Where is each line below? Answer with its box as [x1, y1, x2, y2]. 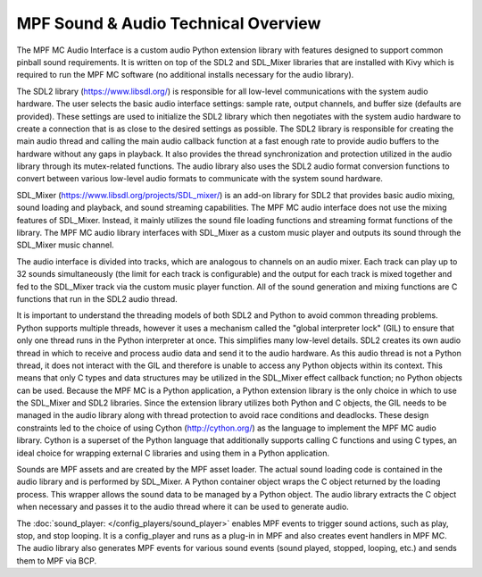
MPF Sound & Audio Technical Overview [16, 13, 321, 33]
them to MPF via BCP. [16, 555, 97, 566]
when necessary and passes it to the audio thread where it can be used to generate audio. [16, 501, 350, 513]
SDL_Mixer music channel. [16, 239, 115, 250]
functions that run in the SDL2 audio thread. [16, 293, 178, 304]
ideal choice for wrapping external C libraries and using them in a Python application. [16, 447, 330, 458]
